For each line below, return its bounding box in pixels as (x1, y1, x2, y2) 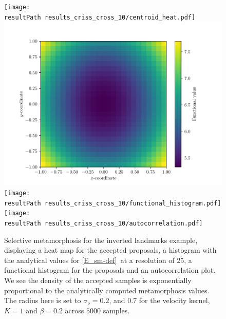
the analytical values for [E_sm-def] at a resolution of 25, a (4, 254, 192, 265)
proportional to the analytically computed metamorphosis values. (4, 285, 210, 295)
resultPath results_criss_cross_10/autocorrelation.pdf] (4, 219, 203, 227)
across (65, 305, 84, 315)
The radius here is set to (4, 295, 81, 306)
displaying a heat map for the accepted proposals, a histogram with (4, 245, 217, 255)
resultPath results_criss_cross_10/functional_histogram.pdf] (4, 199, 221, 207)
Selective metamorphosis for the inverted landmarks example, (4, 234, 198, 245)
